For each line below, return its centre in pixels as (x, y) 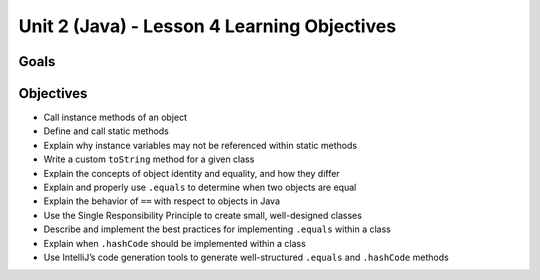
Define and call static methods (106, 131)
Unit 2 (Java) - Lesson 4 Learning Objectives (207, 26)
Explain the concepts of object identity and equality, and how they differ (191, 173)
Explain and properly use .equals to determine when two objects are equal (200, 187)
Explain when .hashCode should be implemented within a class (175, 243)
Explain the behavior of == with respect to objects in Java (161, 201)
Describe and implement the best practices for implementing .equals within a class (217, 229)
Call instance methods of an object (115, 117)
